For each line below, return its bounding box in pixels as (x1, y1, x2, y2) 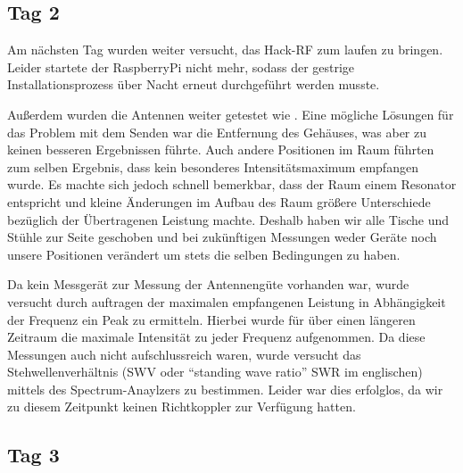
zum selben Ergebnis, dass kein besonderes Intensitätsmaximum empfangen (7, 157, 418, 176)
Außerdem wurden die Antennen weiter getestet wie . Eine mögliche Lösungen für (7, 104, 454, 123)
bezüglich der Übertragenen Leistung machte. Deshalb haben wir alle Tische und (7, 210, 450, 228)
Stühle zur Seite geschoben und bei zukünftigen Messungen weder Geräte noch (7, 228, 437, 246)
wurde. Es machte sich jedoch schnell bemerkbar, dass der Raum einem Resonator (7, 175, 457, 194)
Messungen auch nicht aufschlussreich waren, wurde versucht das (7, 344, 361, 363)
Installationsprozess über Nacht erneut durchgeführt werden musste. (7, 75, 380, 94)
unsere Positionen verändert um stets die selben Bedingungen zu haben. (7, 245, 401, 263)
